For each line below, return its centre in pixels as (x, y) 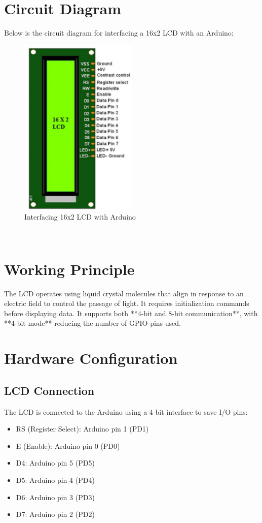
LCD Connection (49, 390)
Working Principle (69, 269)
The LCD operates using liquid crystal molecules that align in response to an (124, 293)
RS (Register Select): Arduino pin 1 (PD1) (82, 429)
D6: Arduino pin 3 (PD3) (55, 497)
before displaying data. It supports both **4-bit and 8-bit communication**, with (131, 313)
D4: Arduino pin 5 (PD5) (55, 463)
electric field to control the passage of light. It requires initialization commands (127, 303)
